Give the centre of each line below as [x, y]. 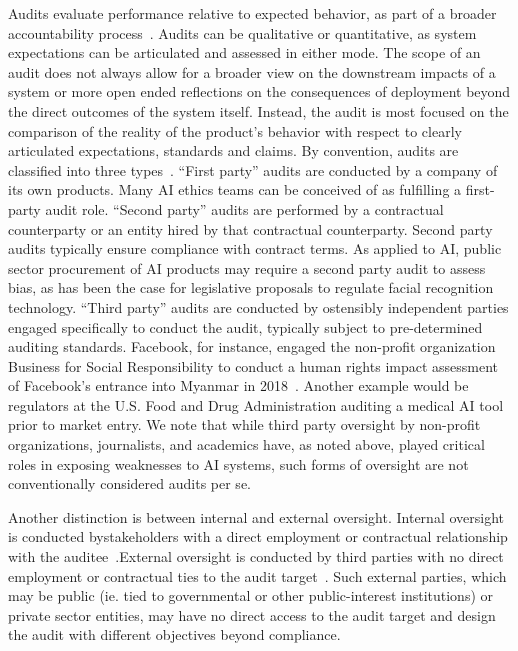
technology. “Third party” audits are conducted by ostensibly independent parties [258, 306]
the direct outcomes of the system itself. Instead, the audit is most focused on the [258, 110]
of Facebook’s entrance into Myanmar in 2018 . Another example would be [238, 385]
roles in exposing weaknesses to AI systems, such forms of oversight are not [238, 463]
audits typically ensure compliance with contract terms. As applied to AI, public [255, 248]
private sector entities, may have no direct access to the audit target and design [252, 614]
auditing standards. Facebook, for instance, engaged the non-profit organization [252, 346]
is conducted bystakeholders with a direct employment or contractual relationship [258, 536]
